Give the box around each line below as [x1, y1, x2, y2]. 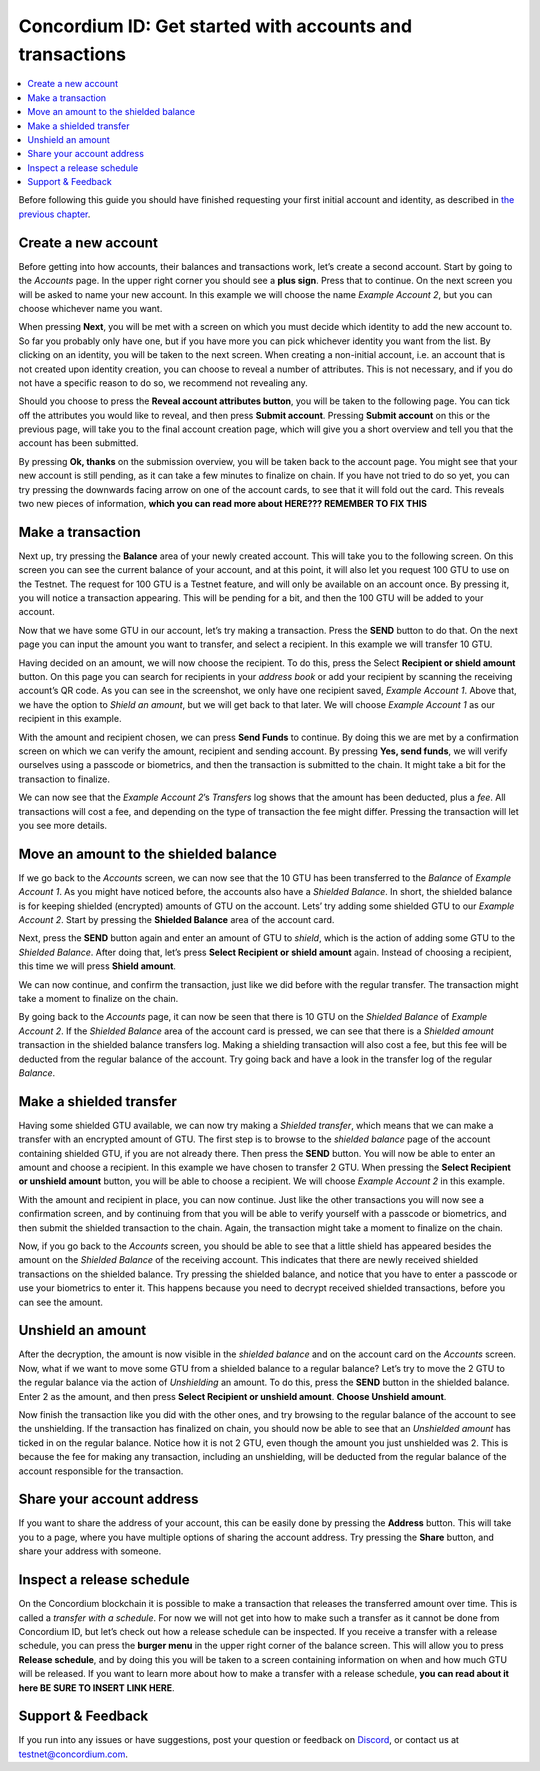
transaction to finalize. [18, 773, 110, 785]
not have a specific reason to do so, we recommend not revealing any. [18, 376, 309, 389]
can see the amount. [18, 1296, 104, 1308]
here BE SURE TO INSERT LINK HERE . [18, 1681, 175, 1694]
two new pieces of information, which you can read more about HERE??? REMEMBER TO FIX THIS [18, 498, 428, 510]
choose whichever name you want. [18, 302, 163, 314]
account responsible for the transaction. [18, 1465, 184, 1477]
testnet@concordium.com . [18, 1748, 129, 1760]
